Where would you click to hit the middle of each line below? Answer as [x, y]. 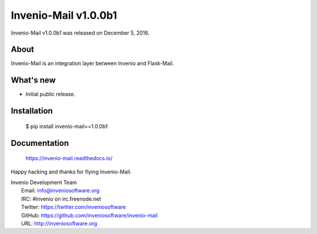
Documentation [40, 143]
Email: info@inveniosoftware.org [60, 191]
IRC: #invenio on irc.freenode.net [61, 199]
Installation [32, 111]
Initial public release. [50, 94]
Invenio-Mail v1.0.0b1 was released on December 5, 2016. [80, 33]
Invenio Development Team [44, 182]
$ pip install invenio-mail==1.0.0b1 [67, 126]
